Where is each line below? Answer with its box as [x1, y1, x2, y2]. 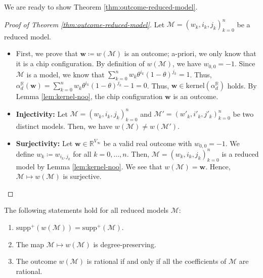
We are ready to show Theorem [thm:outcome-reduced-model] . [4, 2, 198, 12]
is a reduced [222, 148, 259, 159]
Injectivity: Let [16, 108, 68, 119]
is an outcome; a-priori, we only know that [124, 48, 256, 59]
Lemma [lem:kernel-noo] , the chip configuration [16, 91, 163, 102]
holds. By [227, 80, 257, 90]
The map [16, 239, 45, 249]
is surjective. [63, 171, 102, 181]
